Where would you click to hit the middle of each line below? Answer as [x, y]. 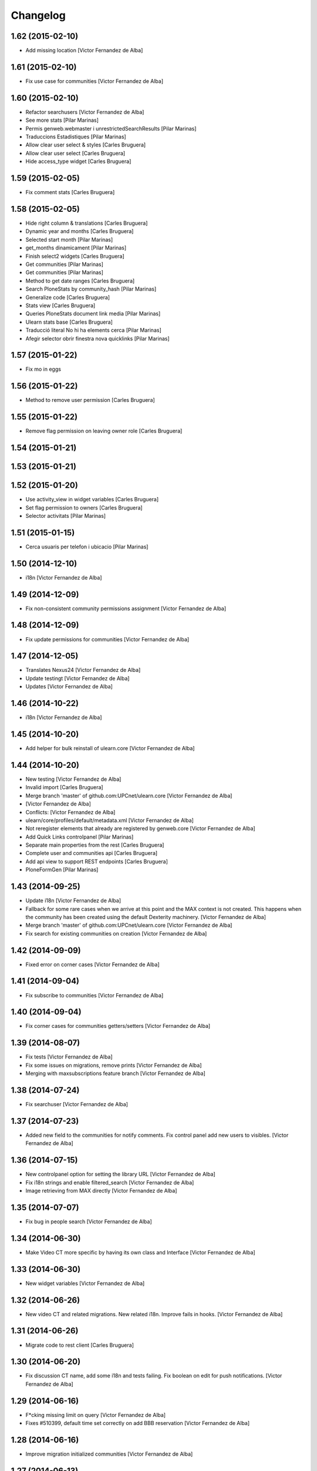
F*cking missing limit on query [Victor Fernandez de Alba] [96, 1415]
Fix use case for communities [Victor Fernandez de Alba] [95, 81]
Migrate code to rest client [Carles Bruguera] [80, 1345]
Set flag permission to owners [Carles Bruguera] [84, 507]
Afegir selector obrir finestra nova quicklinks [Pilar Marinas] [97, 338]
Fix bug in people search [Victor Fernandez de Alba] [89, 1222]
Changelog [38, 15]
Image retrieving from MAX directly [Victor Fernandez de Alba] [101, 1191]
